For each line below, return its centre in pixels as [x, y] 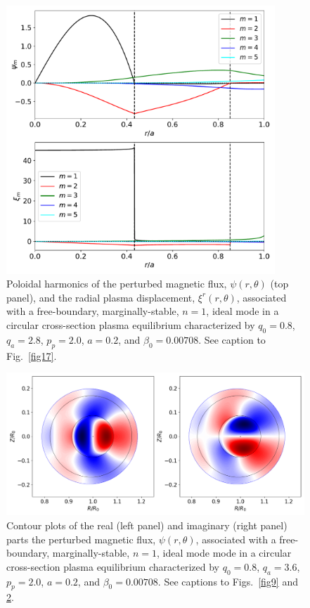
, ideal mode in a [243, 311]
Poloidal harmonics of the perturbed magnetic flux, [117, 284]
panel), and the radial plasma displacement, [101, 297]
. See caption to [232, 339]
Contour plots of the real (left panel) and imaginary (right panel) [147, 525]
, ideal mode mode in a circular [224, 553]
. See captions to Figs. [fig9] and [228, 581]
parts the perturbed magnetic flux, [81, 539]
